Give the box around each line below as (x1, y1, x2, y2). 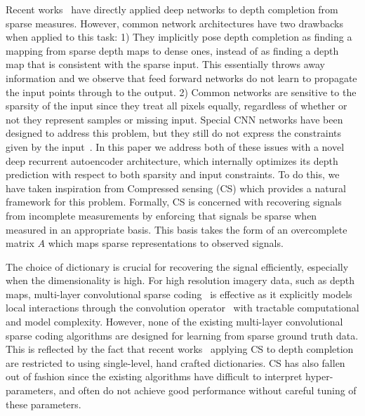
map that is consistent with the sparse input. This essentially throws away (6, 57, 325, 72)
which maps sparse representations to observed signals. (48, 236, 284, 250)
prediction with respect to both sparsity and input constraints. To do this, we (6, 167, 340, 182)
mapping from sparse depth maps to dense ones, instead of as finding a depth (6, 43, 339, 58)
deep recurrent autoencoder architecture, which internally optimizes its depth (6, 153, 338, 168)
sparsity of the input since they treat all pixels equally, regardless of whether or (6, 98, 347, 113)
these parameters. (6, 396, 81, 411)
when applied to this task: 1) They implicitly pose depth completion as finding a (6, 29, 352, 44)
